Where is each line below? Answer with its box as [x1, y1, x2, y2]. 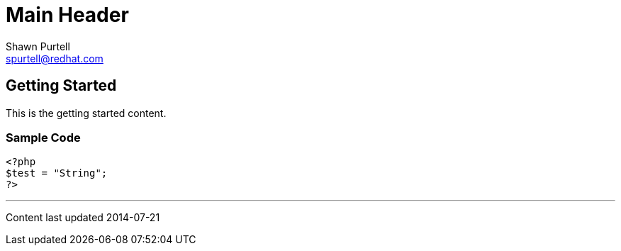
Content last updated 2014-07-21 [6, 211, 160, 224]
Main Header [6, 3, 129, 27]
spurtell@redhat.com [6, 52, 103, 65]
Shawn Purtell [6, 40, 70, 52]
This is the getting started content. [6, 106, 167, 119]
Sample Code [6, 130, 81, 145]
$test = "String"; [6, 167, 108, 179]
